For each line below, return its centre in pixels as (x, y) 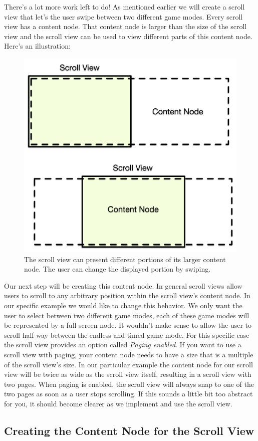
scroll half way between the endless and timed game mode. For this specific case (127, 335)
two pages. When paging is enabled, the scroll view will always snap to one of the (129, 384)
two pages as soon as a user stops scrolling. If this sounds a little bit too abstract (128, 394)
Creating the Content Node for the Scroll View (129, 430)
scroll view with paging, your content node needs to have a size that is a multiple (129, 355)
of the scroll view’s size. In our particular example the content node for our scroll (128, 364)
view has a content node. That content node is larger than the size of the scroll (125, 26)
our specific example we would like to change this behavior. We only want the (123, 305)
